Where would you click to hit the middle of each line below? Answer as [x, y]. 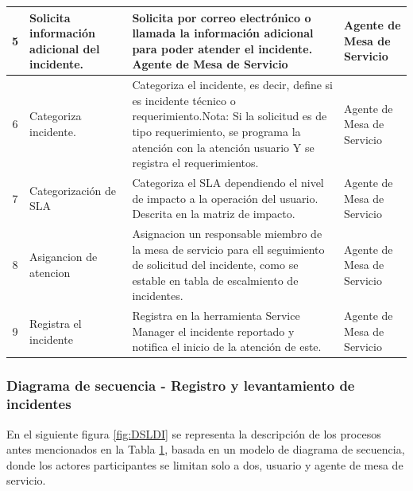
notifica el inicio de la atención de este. [227, 347]
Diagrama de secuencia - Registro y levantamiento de [181, 386]
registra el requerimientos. [195, 163]
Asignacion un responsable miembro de [227, 233]
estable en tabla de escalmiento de [215, 280]
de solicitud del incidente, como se [215, 265]
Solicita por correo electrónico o [222, 17]
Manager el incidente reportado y [213, 331]
